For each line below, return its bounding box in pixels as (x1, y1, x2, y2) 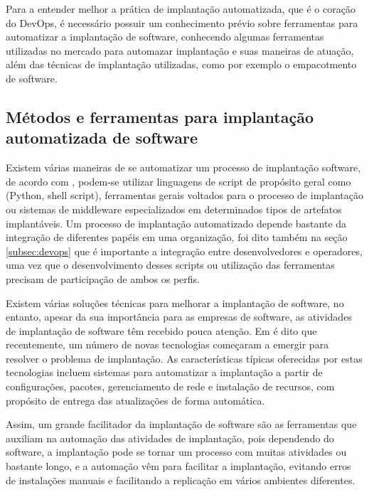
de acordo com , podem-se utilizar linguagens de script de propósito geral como (6, 173, 351, 188)
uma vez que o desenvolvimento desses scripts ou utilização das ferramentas (6, 257, 335, 272)
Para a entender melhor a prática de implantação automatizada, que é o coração (6, 1, 355, 16)
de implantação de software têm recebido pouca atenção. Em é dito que (6, 323, 317, 338)
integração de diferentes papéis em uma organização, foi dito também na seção (6, 230, 348, 245)
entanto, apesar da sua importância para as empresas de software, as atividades (6, 309, 352, 324)
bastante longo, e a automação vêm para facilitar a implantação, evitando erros (6, 459, 351, 474)
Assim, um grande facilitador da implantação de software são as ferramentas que (6, 417, 357, 432)
